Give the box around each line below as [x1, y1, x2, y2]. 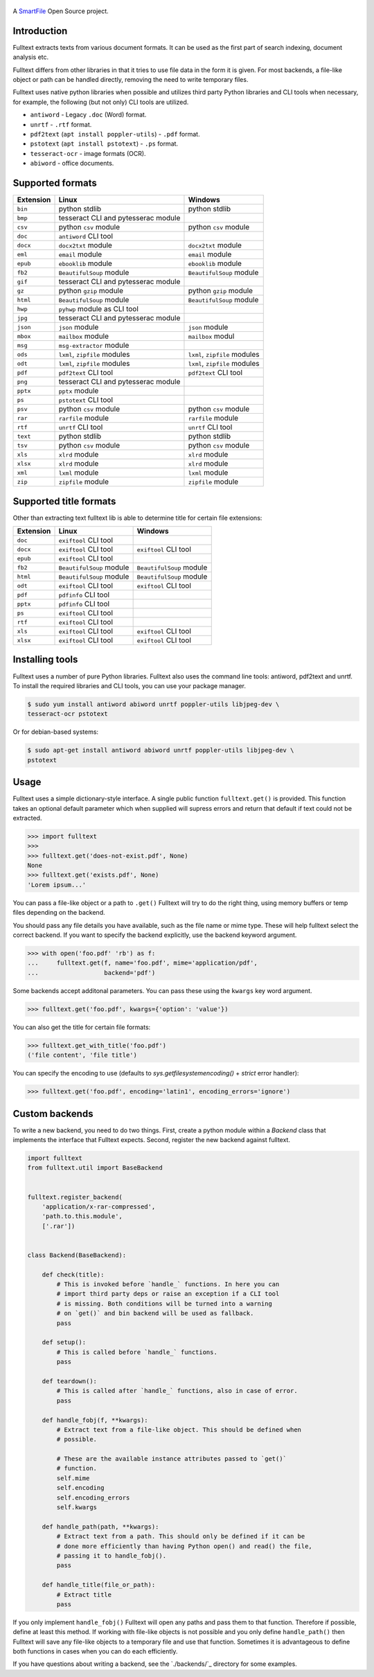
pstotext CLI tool [58, 395, 114, 405]
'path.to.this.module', [42, 1213, 123, 1220]
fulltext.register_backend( [27, 1193, 123, 1201]
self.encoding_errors [56, 1493, 130, 1502]
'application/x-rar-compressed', [42, 1202, 156, 1211]
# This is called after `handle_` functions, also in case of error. [56, 1387, 298, 1395]
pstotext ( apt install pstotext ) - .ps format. [30, 139, 179, 148]
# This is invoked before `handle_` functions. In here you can [56, 1281, 280, 1288]
